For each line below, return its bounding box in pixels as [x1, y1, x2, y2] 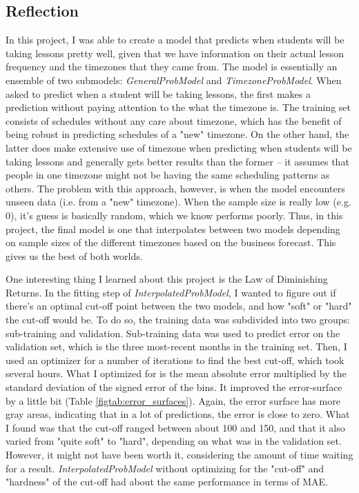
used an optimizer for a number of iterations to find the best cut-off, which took [6, 352, 345, 367]
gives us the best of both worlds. [6, 248, 143, 263]
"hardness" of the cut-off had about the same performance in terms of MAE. [6, 474, 328, 489]
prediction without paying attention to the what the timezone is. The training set [6, 100, 351, 114]
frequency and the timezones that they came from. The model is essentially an [6, 59, 338, 74]
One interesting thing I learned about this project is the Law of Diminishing [6, 272, 328, 286]
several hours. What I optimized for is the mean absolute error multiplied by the [6, 366, 347, 381]
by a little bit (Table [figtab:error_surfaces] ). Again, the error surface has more [6, 393, 340, 408]
